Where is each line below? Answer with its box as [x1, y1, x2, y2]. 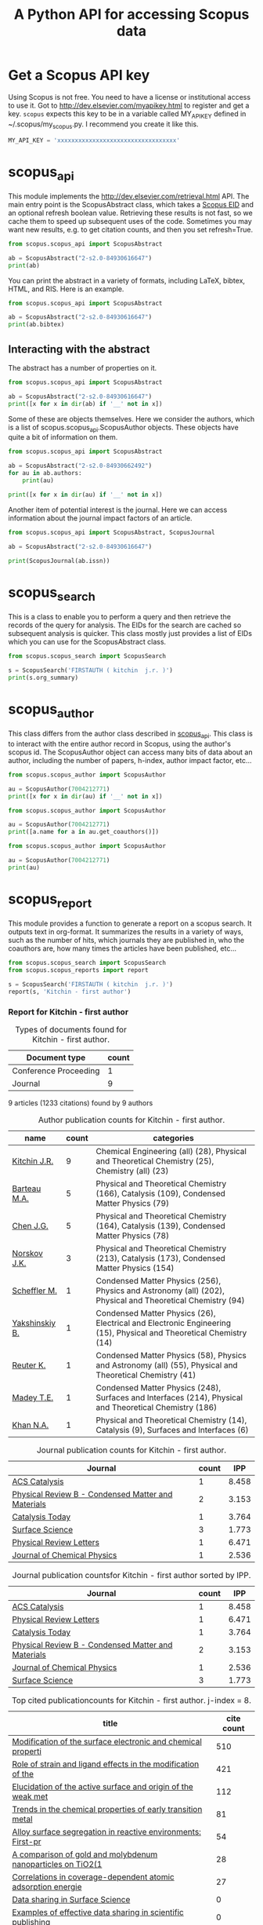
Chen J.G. [12, 1221, 49, 1232]
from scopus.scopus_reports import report [8, 966, 149, 974]
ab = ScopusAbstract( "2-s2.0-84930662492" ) [8, 462, 153, 470]
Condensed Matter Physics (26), [95, 1308, 217, 1319]
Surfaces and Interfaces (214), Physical [95, 1392, 243, 1403]
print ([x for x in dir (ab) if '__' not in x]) [8, 400, 163, 407]
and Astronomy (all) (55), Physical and [95, 1360, 238, 1371]
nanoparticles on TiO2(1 [12, 1859, 103, 1870]
